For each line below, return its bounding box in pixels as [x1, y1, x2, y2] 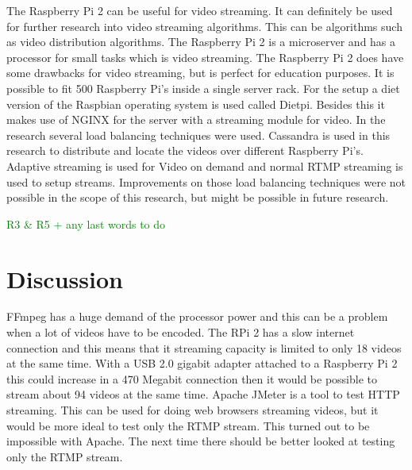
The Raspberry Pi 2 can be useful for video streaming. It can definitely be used [6, 2, 393, 18]
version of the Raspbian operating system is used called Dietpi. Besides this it [6, 95, 385, 112]
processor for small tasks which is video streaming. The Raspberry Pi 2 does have [6, 48, 404, 65]
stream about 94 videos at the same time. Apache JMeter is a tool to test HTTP [6, 386, 400, 403]
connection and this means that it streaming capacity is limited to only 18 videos [6, 339, 402, 356]
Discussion [6, 262, 123, 295]
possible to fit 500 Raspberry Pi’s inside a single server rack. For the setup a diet [6, 79, 400, 96]
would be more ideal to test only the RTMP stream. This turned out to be [6, 417, 370, 433]
